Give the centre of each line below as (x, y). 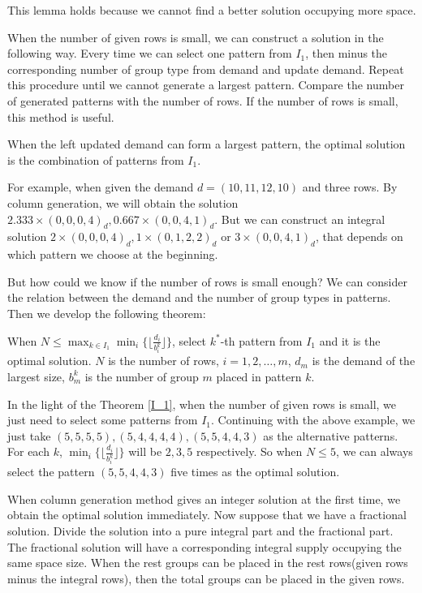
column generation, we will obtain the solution (123, 202)
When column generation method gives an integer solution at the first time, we (204, 498)
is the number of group (142, 376)
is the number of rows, (164, 361)
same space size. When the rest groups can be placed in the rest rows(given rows (208, 563)
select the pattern (51, 472)
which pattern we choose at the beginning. (113, 254)
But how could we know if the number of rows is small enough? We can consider (207, 281)
